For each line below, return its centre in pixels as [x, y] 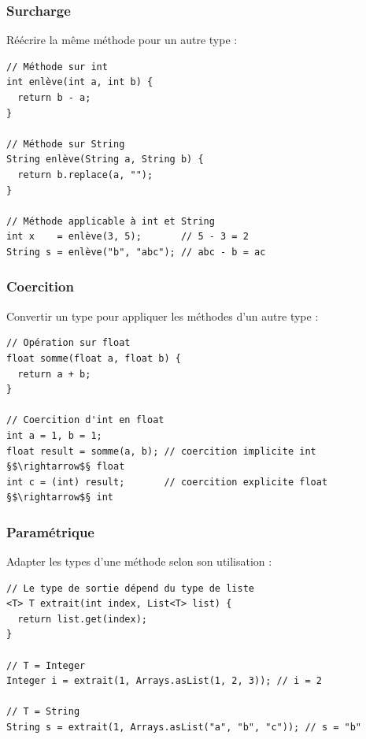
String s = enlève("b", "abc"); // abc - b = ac [136, 252]
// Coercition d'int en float [85, 420]
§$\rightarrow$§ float [66, 467]
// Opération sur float [68, 343]
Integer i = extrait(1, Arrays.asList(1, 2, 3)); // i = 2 [164, 681]
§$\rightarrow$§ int [60, 498]
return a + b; [54, 374]
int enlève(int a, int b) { [80, 82]
